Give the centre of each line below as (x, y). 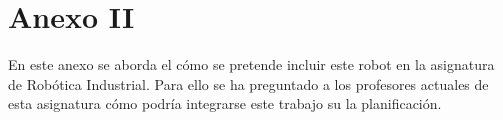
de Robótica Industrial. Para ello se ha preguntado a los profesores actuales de (248, 83)
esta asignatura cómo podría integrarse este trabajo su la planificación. (225, 103)
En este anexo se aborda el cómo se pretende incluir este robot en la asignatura (251, 64)
